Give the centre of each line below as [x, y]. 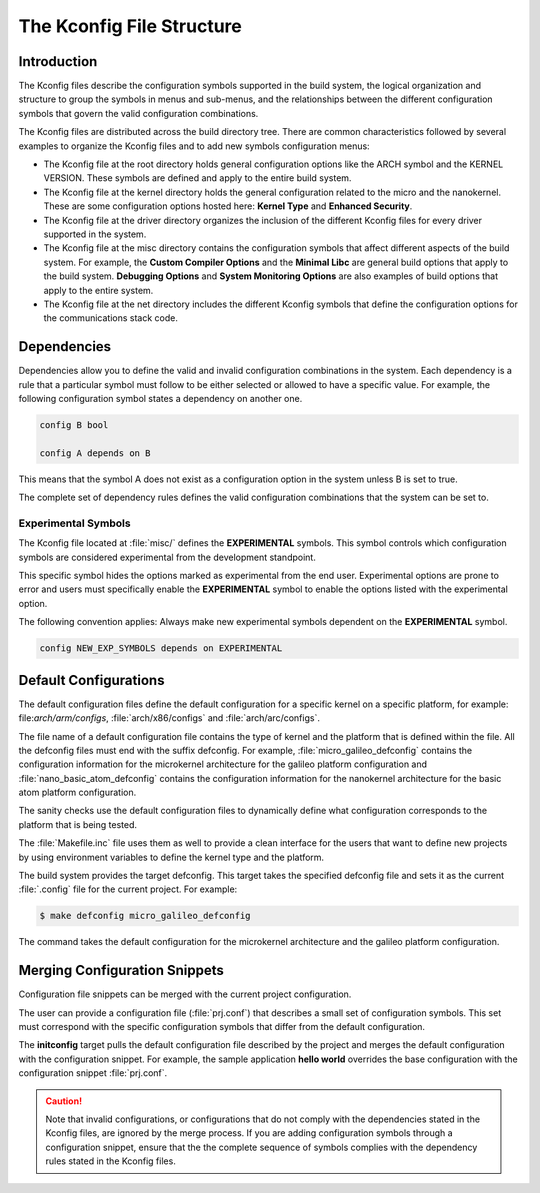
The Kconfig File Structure [130, 26]
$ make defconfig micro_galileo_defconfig [145, 916]
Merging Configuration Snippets [121, 970]
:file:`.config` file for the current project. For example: [128, 889]
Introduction [58, 61]
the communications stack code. [111, 318]
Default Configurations [91, 680]
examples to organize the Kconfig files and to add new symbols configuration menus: [194, 146]
